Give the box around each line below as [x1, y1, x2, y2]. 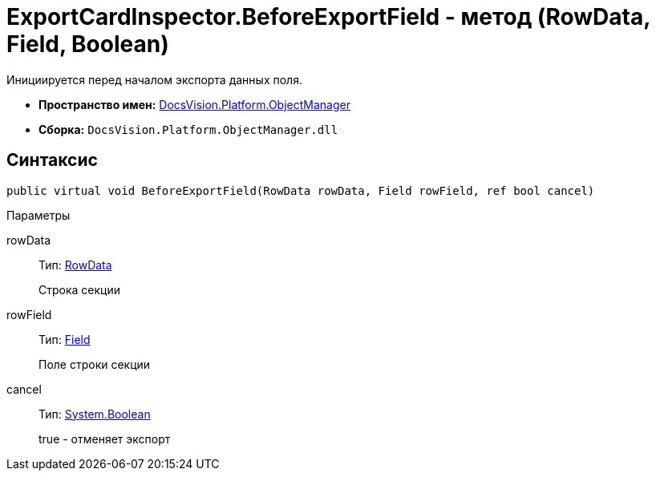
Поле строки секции [38, 357, 151, 371]
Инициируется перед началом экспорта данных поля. [6, 72, 302, 87]
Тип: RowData [38, 257, 112, 272]
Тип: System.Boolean [38, 406, 151, 421]
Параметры [6, 208, 71, 222]
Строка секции [38, 282, 120, 297]
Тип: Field [38, 332, 91, 346]
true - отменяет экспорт [38, 431, 171, 446]
